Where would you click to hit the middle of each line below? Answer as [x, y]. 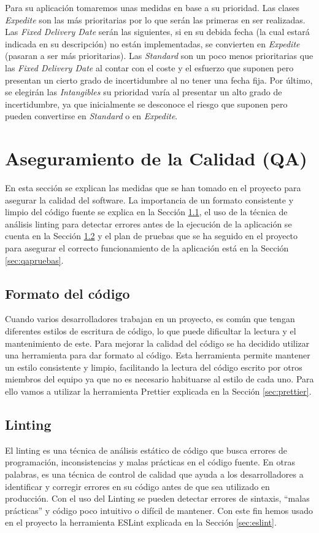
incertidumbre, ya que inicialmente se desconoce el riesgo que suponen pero [146, 104]
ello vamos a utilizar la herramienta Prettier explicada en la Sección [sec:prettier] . [158, 391]
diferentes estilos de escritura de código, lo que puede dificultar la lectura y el [151, 331]
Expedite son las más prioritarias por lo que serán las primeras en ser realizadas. [155, 19]
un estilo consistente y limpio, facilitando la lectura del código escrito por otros [154, 367]
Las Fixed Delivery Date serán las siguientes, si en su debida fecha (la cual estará [157, 32]
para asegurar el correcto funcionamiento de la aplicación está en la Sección [147, 248]
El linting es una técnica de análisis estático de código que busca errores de [146, 450]
